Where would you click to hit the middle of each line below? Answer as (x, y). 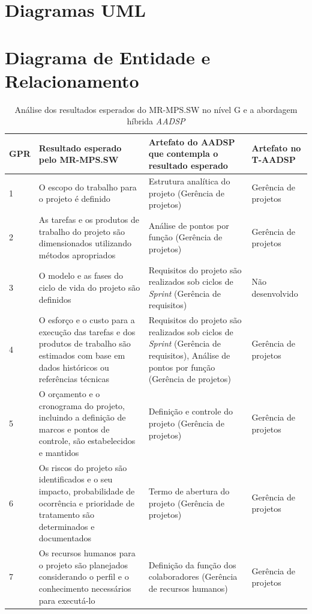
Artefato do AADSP (192, 141)
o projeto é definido (74, 199)
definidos (55, 299)
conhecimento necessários (85, 588)
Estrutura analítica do (189, 181)
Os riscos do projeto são (83, 467)
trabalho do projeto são (82, 231)
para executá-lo (67, 600)
